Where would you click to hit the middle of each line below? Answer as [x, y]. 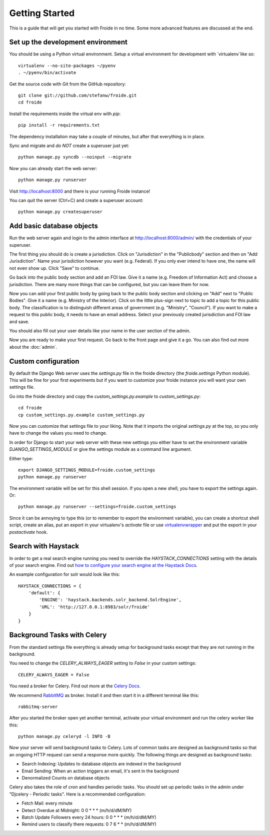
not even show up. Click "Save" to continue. [54, 268]
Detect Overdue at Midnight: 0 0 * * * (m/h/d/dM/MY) [77, 810]
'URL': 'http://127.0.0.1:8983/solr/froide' [94, 607]
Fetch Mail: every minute [47, 803]
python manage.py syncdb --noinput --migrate [75, 157]
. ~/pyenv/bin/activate [47, 73]
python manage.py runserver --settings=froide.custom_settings [97, 507]
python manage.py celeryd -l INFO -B [64, 736]
